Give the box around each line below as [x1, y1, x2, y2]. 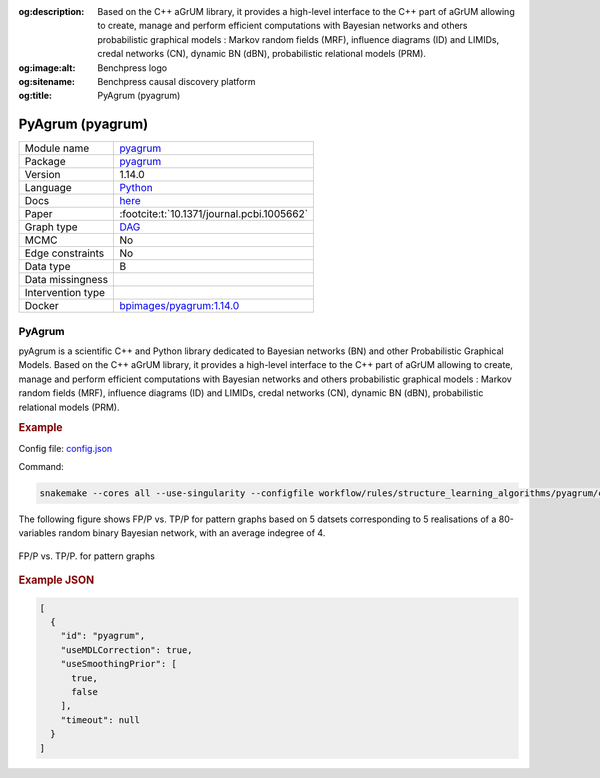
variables [18, 527, 57, 539]
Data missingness [24, 273, 109, 287]
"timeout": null [60, 714, 140, 725]
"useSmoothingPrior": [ [60, 658, 177, 670]
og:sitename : [18, 75, 75, 87]
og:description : [18, 6, 85, 17]
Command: [18, 461, 64, 472]
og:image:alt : [18, 61, 76, 74]
